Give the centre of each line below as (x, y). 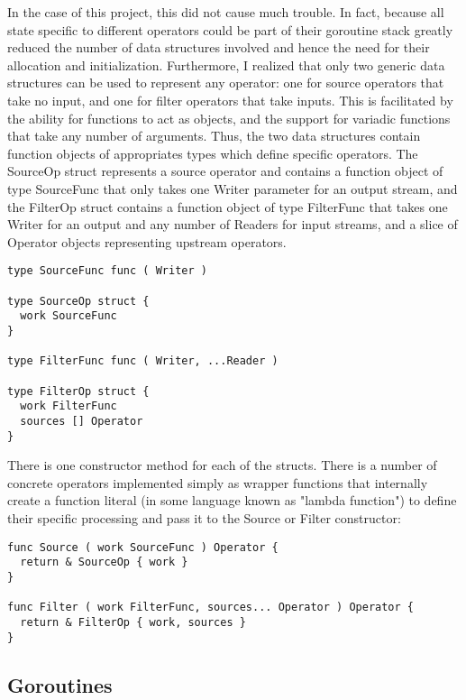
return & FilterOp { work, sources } (133, 622)
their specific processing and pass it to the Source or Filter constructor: (204, 517)
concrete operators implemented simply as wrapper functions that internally (218, 482)
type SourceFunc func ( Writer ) (107, 271)
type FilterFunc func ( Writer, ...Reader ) (143, 361)
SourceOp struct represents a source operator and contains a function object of (225, 171)
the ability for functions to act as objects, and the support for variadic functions (229, 118)
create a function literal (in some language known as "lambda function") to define (232, 500)
